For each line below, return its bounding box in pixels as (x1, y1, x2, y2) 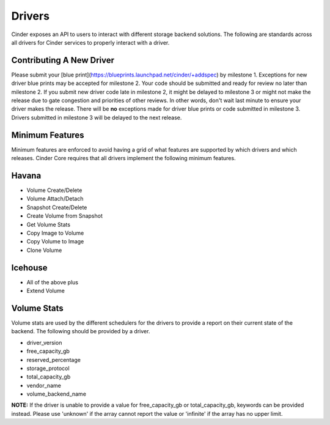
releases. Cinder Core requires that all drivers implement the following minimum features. (11, 155, 236, 162)
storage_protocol (26, 364, 70, 372)
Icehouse (11, 262, 48, 273)
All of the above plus (26, 278, 79, 286)
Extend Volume (26, 287, 65, 295)
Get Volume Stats (26, 221, 70, 228)
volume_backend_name (26, 390, 87, 397)
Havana (11, 170, 42, 180)
